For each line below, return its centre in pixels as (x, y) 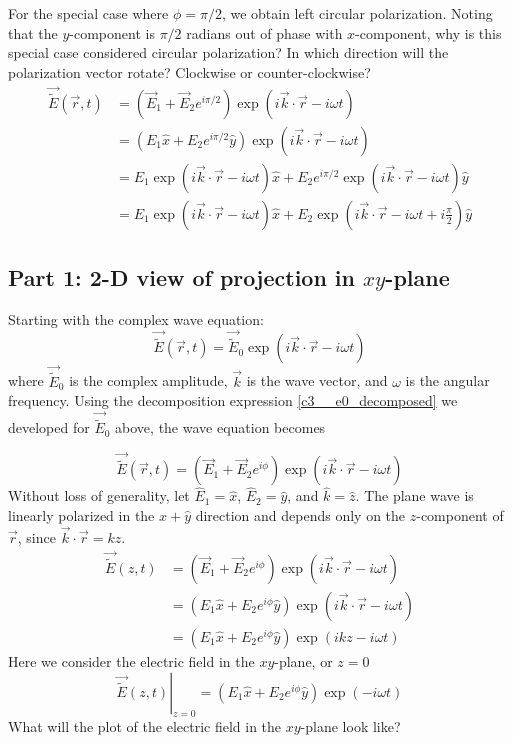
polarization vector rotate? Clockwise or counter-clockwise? (189, 71)
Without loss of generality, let (99, 495)
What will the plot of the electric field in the (145, 726)
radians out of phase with (264, 32)
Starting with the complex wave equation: (136, 319)
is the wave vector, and (317, 380)
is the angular (447, 380)
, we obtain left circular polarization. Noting (357, 13)
